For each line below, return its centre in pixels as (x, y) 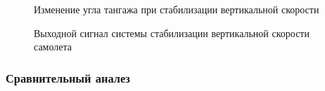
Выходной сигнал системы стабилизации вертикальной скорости (172, 33)
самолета (53, 47)
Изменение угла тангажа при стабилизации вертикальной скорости (177, 9)
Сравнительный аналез (68, 77)
